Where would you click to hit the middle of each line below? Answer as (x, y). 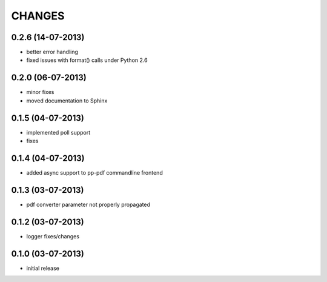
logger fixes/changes (53, 236)
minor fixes (40, 92)
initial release (43, 268)
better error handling (52, 52)
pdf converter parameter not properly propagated (88, 204)
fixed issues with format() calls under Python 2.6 (87, 60)
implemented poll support (58, 132)
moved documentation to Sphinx (67, 101)
